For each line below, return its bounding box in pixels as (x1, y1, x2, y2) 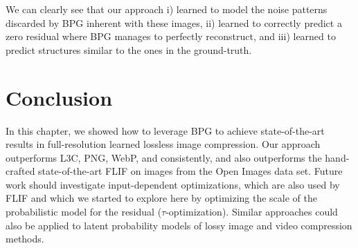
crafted (6, 164, 35, 178)
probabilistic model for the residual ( (6, 204, 162, 219)
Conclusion (6, 83, 113, 111)
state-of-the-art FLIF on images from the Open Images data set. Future (38, 164, 343, 178)
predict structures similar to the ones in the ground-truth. (6, 42, 252, 57)
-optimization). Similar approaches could (165, 204, 338, 219)
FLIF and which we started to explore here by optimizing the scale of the (6, 191, 317, 205)
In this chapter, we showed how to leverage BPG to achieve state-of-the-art (6, 123, 325, 137)
